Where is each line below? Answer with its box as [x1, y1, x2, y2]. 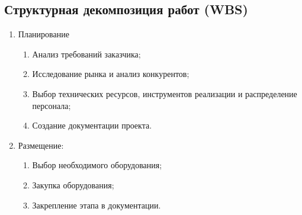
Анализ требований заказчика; [32, 47, 141, 60]
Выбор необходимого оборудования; [32, 159, 162, 171]
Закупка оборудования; [32, 178, 114, 191]
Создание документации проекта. [32, 119, 152, 131]
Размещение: [18, 139, 64, 151]
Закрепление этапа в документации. [32, 198, 161, 211]
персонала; [32, 99, 71, 111]
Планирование [18, 28, 69, 40]
